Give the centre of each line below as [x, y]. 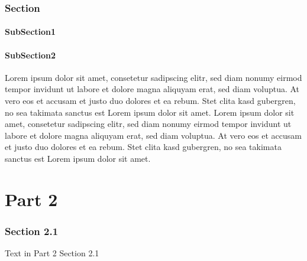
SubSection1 [30, 32]
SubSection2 [30, 55]
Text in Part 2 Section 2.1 [52, 253]
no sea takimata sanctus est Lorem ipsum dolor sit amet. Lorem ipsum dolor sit [150, 112]
